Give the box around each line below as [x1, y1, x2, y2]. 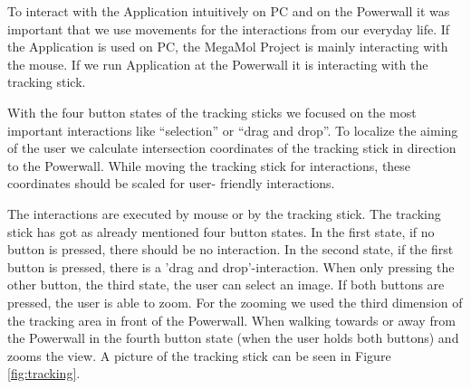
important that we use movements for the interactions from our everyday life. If [7, 19, 450, 38]
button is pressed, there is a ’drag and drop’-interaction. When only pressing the [7, 257, 455, 276]
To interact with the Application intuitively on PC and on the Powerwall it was [7, 2, 450, 20]
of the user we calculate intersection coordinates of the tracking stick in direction [7, 138, 457, 157]
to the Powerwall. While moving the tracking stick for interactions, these [7, 156, 411, 175]
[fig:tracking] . [7, 364, 81, 383]
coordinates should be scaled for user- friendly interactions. [7, 174, 335, 193]
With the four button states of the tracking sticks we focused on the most [7, 102, 417, 121]
